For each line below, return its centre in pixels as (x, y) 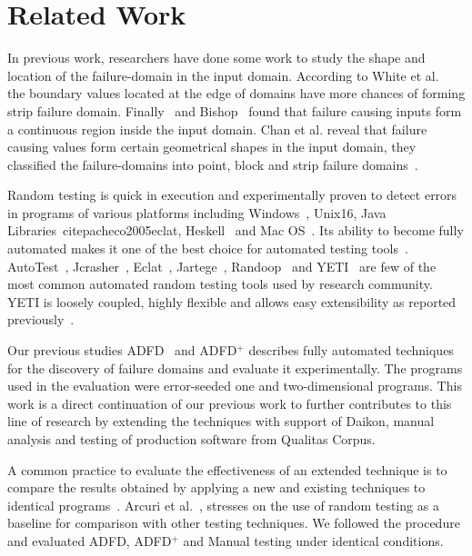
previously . (41, 319)
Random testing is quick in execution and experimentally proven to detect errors (232, 195)
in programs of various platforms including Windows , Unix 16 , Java (197, 212)
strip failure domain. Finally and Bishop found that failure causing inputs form (235, 110)
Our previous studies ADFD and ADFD (122, 350)
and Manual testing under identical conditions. (313, 540)
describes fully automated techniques (351, 350)
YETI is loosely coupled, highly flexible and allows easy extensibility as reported (232, 301)
